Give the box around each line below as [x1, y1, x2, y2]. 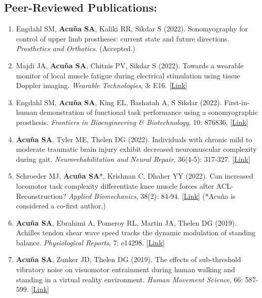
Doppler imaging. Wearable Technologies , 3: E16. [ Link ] [16, 80, 188, 91]
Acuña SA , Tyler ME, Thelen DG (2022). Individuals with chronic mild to [16, 134, 252, 144]
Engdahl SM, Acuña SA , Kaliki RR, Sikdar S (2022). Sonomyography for [16, 23, 248, 34]
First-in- [224, 97, 250, 107]
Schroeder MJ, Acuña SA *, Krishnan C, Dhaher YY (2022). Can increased [16, 171, 253, 181]
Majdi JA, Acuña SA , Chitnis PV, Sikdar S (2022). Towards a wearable [16, 60, 244, 70]
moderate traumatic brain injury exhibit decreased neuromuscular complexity [16, 144, 257, 154]
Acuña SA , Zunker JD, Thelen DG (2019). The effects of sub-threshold [16, 254, 241, 265]
